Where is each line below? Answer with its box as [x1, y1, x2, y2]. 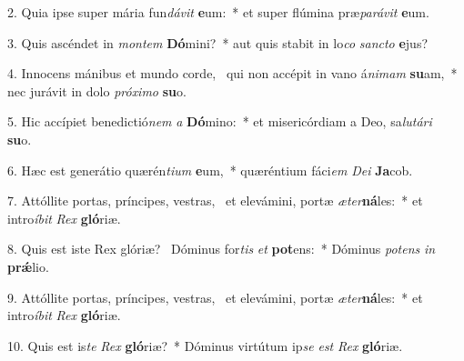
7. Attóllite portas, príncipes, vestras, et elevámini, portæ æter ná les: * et [7, 191, 423, 210]
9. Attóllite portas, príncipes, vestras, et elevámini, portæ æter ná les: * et [7, 287, 423, 306]
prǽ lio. [7, 256, 49, 276]
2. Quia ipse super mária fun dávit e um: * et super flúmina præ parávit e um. [7, 3, 429, 21]
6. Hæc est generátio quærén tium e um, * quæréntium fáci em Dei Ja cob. [7, 160, 413, 179]
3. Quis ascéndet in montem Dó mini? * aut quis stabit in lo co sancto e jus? [7, 33, 429, 52]
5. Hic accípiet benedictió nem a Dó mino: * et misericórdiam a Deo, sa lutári [7, 112, 432, 131]
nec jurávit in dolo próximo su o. [7, 81, 187, 100]
